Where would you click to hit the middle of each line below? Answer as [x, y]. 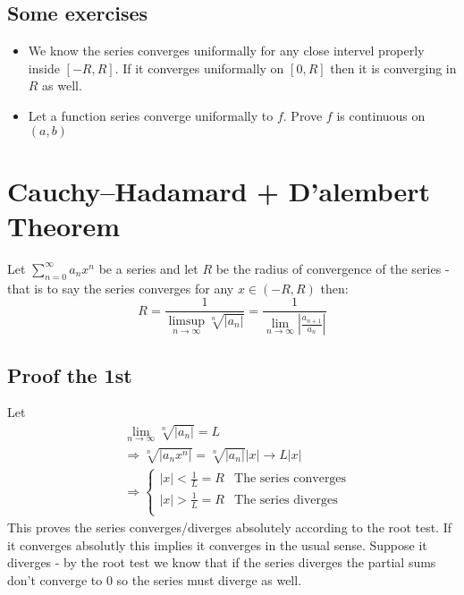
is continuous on [381, 115]
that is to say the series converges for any [121, 288]
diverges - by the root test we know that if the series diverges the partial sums [222, 562]
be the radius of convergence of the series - [333, 268]
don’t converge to [55, 579]
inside [44, 68]
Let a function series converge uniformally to [151, 115]
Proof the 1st [70, 374]
